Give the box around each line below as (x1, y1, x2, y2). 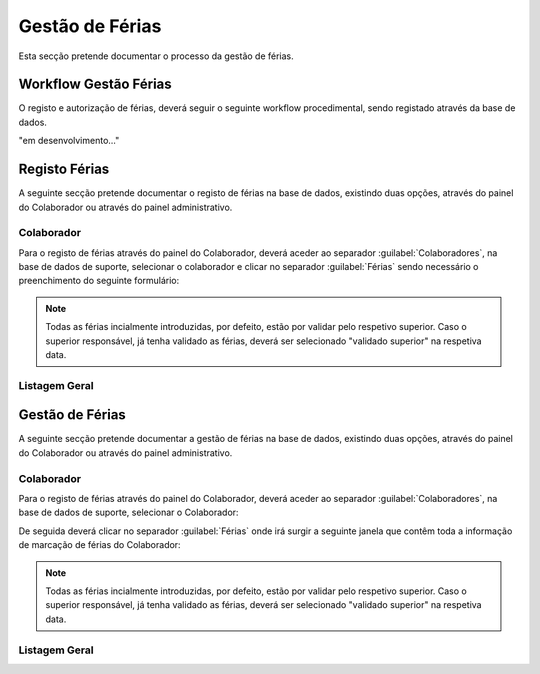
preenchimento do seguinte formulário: (18, 275, 180, 287)
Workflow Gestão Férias (18, 76, 172, 93)
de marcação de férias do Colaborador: (18, 539, 181, 551)
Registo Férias (18, 161, 110, 178)
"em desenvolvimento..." (18, 135, 120, 147)
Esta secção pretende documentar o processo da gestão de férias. (18, 50, 294, 62)
